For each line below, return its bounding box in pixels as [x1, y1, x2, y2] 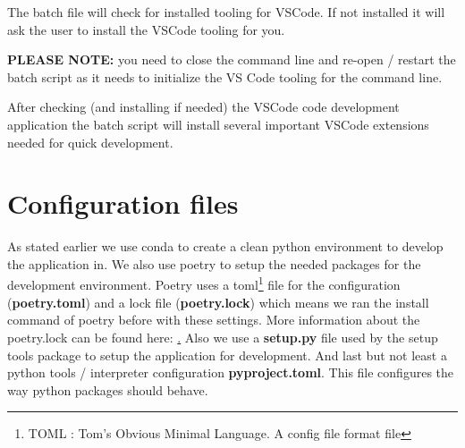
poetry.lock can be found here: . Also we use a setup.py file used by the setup [7, 327, 438, 346]
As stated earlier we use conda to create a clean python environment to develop [7, 237, 444, 256]
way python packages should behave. [7, 380, 208, 399]
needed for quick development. [7, 132, 173, 151]
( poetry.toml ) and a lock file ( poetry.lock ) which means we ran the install [7, 292, 429, 311]
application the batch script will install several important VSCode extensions [7, 114, 429, 133]
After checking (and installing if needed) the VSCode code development [7, 97, 400, 116]
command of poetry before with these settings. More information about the [7, 310, 420, 329]
